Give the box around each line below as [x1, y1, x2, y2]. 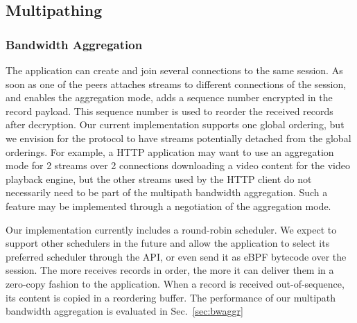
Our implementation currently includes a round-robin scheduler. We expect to [6, 222, 337, 236]
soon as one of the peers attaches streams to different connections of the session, [6, 76, 347, 91]
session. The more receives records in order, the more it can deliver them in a [6, 263, 334, 277]
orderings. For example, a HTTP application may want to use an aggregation [6, 144, 334, 159]
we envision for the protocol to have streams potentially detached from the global [6, 130, 351, 145]
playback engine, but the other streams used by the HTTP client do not [6, 171, 312, 186]
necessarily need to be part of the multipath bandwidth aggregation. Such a [6, 185, 328, 200]
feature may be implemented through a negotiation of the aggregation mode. [6, 198, 331, 213]
